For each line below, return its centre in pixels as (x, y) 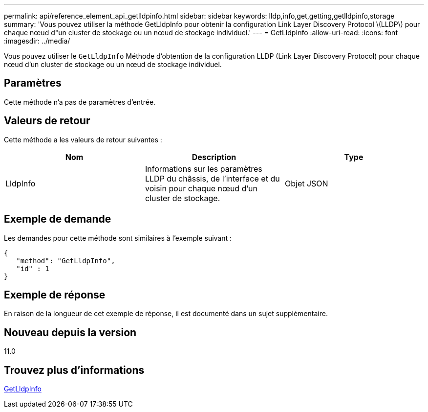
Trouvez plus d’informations (74, 370)
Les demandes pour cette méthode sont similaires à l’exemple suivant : (118, 238)
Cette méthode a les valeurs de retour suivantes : (83, 139)
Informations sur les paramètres (203, 169)
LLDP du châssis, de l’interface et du (212, 178)
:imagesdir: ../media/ (37, 41)
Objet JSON (306, 183)
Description (214, 157)
